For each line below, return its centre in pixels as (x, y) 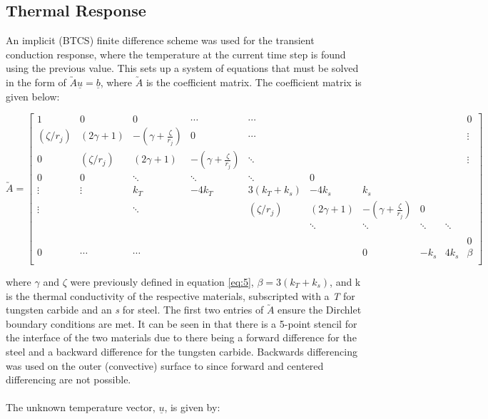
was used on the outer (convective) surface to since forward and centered (165, 365)
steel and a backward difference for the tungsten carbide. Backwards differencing (182, 351)
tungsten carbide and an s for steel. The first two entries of (135, 310)
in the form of (36, 82)
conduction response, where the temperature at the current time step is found (176, 54)
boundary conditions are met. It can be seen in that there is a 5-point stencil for (182, 323)
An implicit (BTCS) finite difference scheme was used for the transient (160, 40)
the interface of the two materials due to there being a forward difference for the (181, 337)
